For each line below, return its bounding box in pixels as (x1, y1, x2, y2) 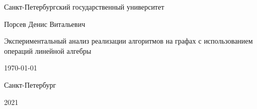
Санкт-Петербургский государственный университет (4, 2, 164, 12)
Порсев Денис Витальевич (4, 18, 85, 29)
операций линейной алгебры (4, 45, 92, 56)
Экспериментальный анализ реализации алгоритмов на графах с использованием (4, 35, 253, 46)
